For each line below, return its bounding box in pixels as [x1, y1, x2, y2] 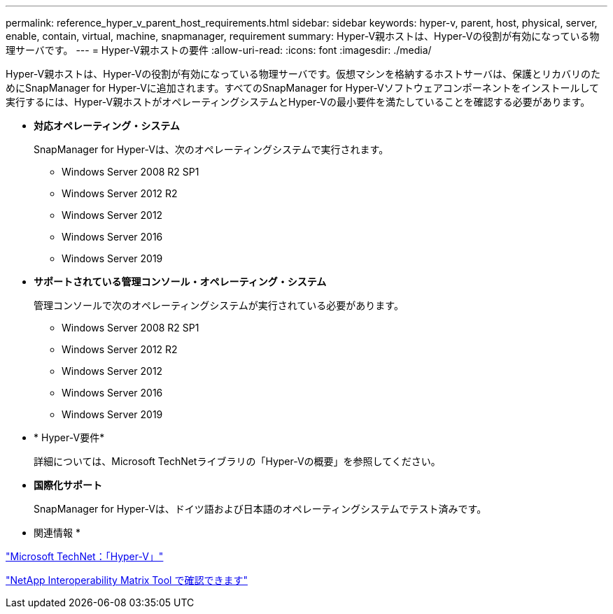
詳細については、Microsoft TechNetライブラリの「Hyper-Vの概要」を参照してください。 [34, 455, 441, 467]
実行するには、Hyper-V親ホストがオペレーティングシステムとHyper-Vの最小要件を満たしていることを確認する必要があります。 [6, 96, 591, 108]
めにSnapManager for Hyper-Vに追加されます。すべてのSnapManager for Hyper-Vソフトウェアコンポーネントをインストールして [6, 82, 600, 94]
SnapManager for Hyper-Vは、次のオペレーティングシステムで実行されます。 [34, 143, 389, 155]
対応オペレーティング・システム [34, 120, 180, 131]
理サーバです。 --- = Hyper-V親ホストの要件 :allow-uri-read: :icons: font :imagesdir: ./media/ [6, 44, 432, 56]
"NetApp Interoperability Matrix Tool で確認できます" [6, 574, 248, 586]
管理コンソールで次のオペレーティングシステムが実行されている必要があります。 [34, 299, 404, 311]
